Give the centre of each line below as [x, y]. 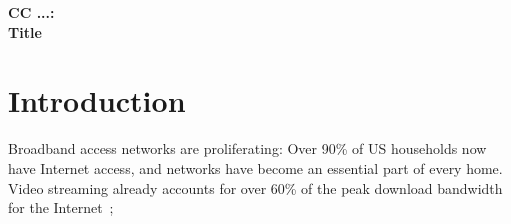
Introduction [97, 100]
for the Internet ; [61, 207]
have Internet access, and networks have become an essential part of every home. [255, 167]
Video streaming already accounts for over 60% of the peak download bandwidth [255, 187]
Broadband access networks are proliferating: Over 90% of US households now [247, 148]
